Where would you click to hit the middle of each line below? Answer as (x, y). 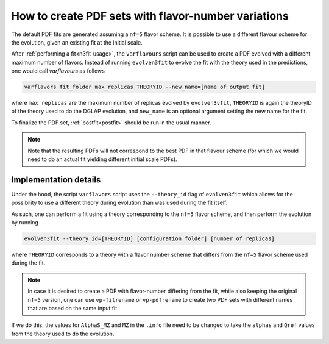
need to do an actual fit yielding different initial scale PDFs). (102, 159)
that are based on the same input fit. (73, 309)
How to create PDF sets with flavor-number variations (150, 16)
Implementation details (56, 180)
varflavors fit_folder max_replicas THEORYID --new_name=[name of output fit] (144, 87)
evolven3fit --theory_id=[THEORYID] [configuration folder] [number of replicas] (150, 239)
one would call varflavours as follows (58, 71)
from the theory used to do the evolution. (63, 334)
